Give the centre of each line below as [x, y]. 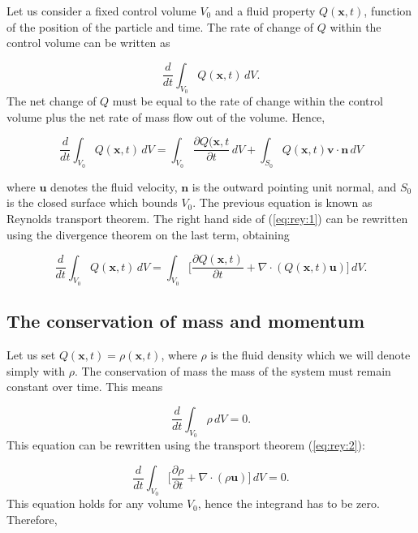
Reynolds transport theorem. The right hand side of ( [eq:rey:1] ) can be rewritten [207, 219]
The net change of [52, 100]
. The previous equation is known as [282, 202]
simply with [36, 370]
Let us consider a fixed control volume [101, 11]
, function [388, 11]
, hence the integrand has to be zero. [289, 503]
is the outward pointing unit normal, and [294, 186]
